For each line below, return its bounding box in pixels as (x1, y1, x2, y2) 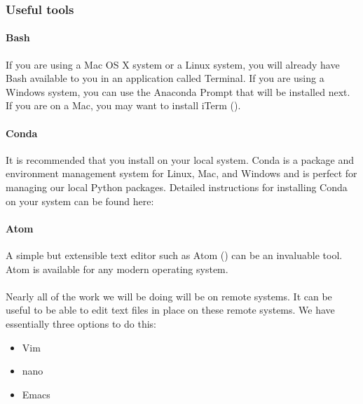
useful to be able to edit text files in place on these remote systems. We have (6, 302, 335, 317)
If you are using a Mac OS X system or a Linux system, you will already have (6, 57, 340, 71)
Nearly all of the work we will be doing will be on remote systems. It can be (6, 288, 332, 303)
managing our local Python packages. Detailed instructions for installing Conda (6, 180, 348, 194)
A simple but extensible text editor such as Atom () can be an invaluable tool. (6, 247, 343, 262)
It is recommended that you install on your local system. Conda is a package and (6, 152, 355, 167)
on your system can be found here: (6, 193, 154, 208)
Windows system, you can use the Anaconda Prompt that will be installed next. (6, 84, 350, 99)
